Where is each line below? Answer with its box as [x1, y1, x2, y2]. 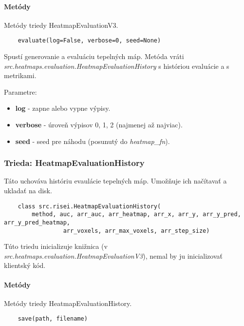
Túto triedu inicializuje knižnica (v [4, 241, 108, 251]
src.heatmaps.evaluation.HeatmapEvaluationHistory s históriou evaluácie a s [4, 61, 229, 71]
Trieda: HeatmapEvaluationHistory [4, 157, 145, 169]
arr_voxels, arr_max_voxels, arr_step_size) [63, 227, 210, 234]
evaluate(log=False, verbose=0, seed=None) [18, 37, 161, 44]
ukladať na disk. [4, 185, 52, 196]
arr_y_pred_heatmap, [4, 219, 71, 226]
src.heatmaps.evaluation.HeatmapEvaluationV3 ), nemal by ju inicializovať [4, 250, 223, 261]
